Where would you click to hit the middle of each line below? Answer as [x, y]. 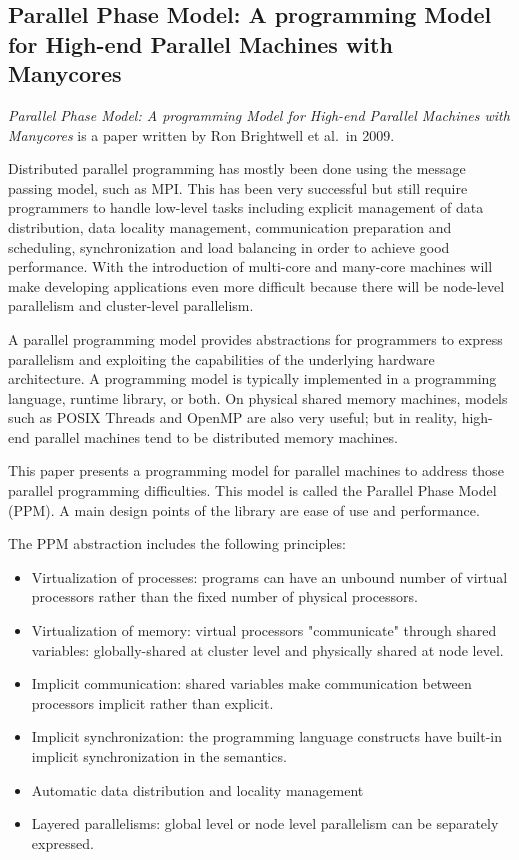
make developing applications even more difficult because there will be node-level [256, 285]
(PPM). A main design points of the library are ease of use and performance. [244, 509]
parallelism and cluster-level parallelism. [131, 305]
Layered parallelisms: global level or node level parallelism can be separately [265, 823]
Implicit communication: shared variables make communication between [251, 683]
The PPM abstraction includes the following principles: [177, 543]
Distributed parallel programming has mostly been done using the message [237, 168]
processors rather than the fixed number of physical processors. [224, 596]
